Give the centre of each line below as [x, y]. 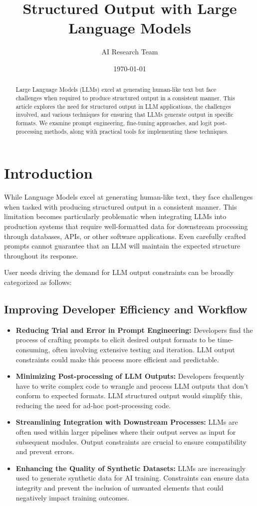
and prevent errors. [45, 451]
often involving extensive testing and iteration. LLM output [143, 349]
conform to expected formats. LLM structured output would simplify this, [129, 395]
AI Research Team [130, 52]
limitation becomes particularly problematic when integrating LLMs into [115, 216]
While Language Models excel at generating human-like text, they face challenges [128, 197]
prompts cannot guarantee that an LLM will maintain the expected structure [122, 246]
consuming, [33, 349]
